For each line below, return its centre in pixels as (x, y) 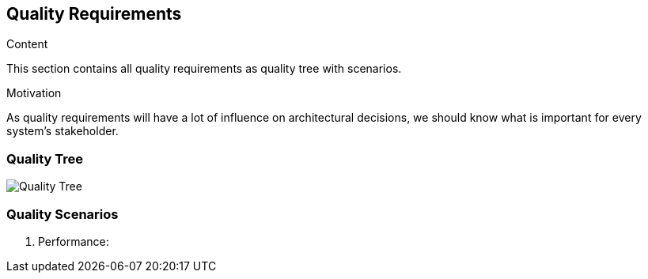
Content (27, 44)
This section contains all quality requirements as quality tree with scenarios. (204, 69)
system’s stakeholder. (63, 131)
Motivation (34, 93)
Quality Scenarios (63, 214)
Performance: (74, 241)
